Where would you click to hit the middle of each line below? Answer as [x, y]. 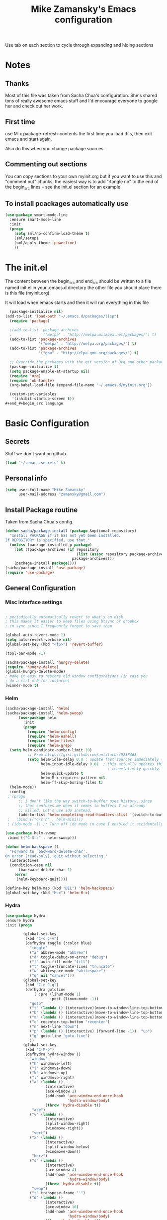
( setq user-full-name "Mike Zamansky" [45, 490]
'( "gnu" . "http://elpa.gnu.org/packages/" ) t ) [89, 353]
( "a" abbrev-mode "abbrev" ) [59, 952]
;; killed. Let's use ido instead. [55, 810]
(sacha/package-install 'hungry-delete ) [48, 662]
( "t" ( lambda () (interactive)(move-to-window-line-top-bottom [96, 1008]
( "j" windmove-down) [51, 1068]
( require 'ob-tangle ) [32, 381]
